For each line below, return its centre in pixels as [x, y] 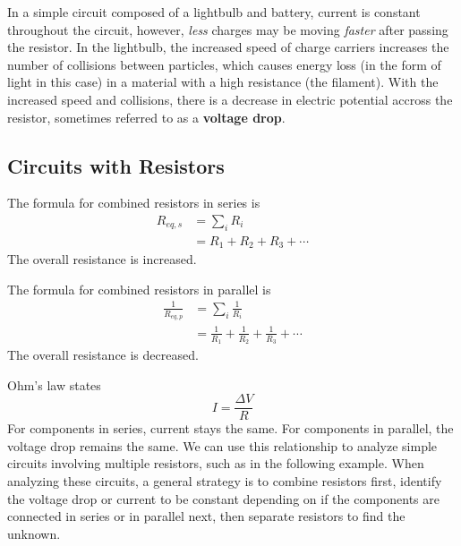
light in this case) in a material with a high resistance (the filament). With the [223, 82]
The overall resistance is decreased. [103, 355]
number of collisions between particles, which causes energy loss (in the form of [224, 64]
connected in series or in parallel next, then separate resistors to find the [206, 516]
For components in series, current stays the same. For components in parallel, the [230, 428]
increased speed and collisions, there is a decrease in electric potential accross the [230, 99]
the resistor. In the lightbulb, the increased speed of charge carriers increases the [228, 47]
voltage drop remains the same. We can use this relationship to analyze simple [222, 445]
